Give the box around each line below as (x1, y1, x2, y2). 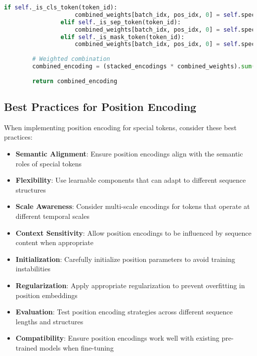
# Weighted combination (32, 55, 110, 63)
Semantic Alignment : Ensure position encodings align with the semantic (15, 149, 243, 159)
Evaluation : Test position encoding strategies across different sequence (15, 306, 233, 317)
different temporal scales (15, 210, 89, 221)
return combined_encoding (32, 77, 118, 85)
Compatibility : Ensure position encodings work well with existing (15, 333, 219, 343)
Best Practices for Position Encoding (4, 99, 197, 114)
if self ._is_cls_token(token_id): (4, 4, 118, 11)
